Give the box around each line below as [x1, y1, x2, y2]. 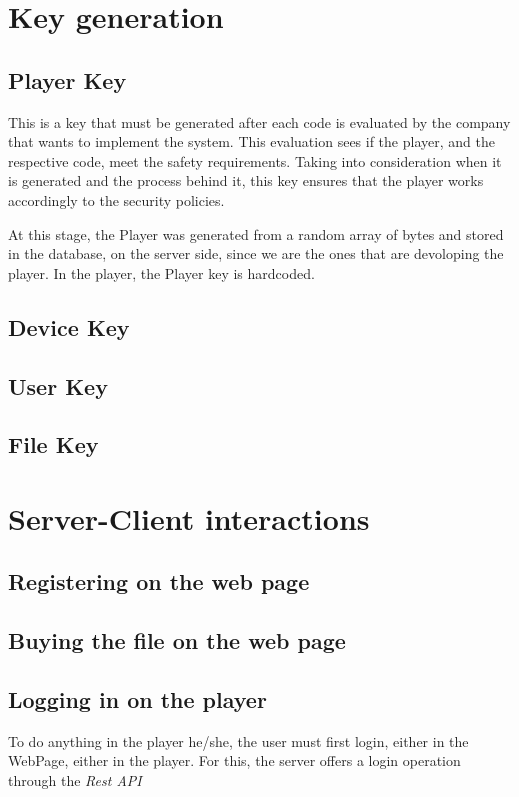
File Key [8, 429, 99, 460]
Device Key [8, 311, 130, 342]
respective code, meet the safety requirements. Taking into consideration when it [8, 150, 502, 171]
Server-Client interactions [8, 497, 370, 538]
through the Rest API [8, 770, 142, 790]
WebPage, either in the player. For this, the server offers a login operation [8, 750, 461, 771]
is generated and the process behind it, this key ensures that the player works [8, 170, 484, 191]
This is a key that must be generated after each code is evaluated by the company [8, 111, 511, 132]
